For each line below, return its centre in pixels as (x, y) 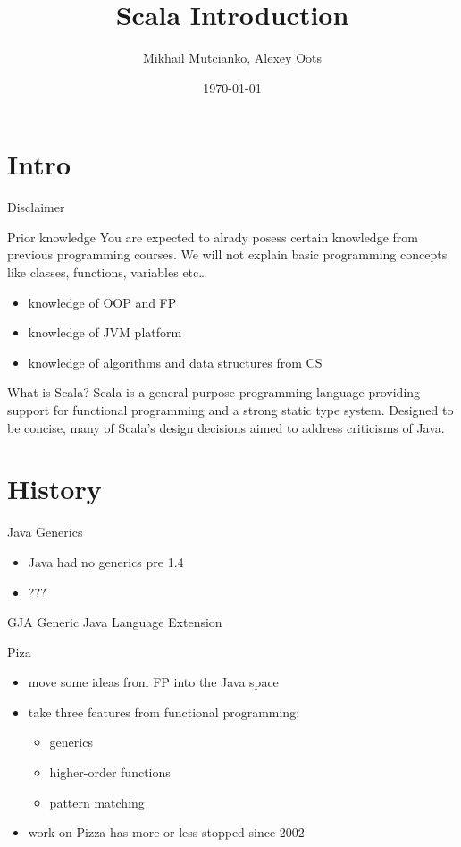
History (54, 489)
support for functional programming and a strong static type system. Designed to (230, 410)
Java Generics (45, 532)
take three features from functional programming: (164, 711)
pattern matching (97, 802)
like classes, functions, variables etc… (107, 272)
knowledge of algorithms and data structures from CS (175, 362)
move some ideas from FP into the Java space (153, 682)
